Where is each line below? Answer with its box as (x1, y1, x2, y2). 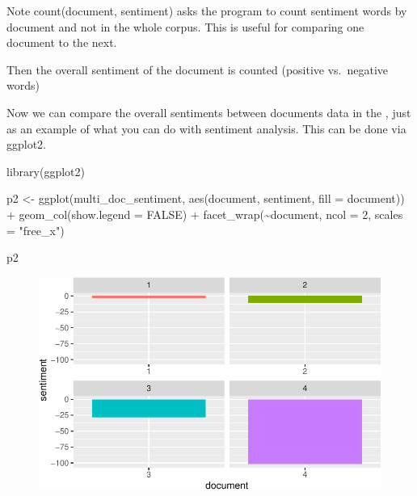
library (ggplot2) (6, 162, 85, 179)
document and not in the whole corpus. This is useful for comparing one (6, 18, 364, 35)
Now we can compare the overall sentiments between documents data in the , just (6, 103, 411, 120)
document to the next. (6, 34, 117, 51)
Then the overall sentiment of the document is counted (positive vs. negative (6, 61, 389, 78)
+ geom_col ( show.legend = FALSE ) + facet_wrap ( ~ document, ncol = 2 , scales (6, 205, 403, 222)
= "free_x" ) (6, 221, 65, 238)
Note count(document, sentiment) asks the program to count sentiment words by (6, 2, 407, 19)
